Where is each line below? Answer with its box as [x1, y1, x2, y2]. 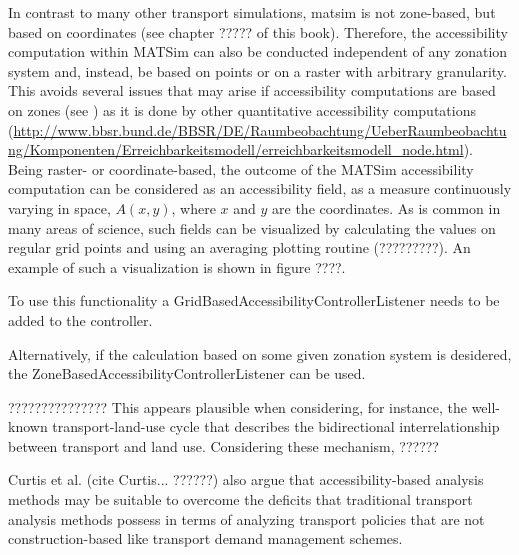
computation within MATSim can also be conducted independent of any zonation [8, 41, 508, 62]
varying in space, [8, 197, 111, 218]
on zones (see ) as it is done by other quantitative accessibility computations [8, 99, 476, 120]
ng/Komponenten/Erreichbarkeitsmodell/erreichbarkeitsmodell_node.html [8, 139, 464, 160]
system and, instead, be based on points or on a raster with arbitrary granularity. [8, 60, 507, 81]
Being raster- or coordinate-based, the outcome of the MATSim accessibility [8, 158, 474, 179]
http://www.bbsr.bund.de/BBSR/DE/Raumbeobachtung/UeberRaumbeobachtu [13, 119, 507, 140]
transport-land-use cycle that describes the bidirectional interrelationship [52, 416, 500, 437]
